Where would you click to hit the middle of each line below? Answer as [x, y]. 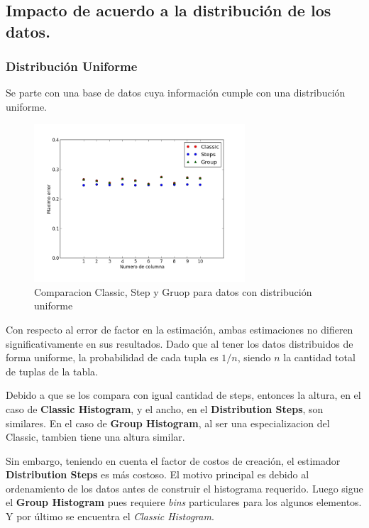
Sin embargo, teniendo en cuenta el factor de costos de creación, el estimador [173, 460]
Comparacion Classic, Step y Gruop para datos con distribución [173, 291]
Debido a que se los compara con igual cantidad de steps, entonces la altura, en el [183, 395]
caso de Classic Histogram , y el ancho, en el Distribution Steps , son [165, 408]
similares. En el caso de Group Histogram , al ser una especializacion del [168, 423]
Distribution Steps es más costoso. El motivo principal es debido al [158, 474]
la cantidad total [319, 357]
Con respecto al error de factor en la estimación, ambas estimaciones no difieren [180, 329]
